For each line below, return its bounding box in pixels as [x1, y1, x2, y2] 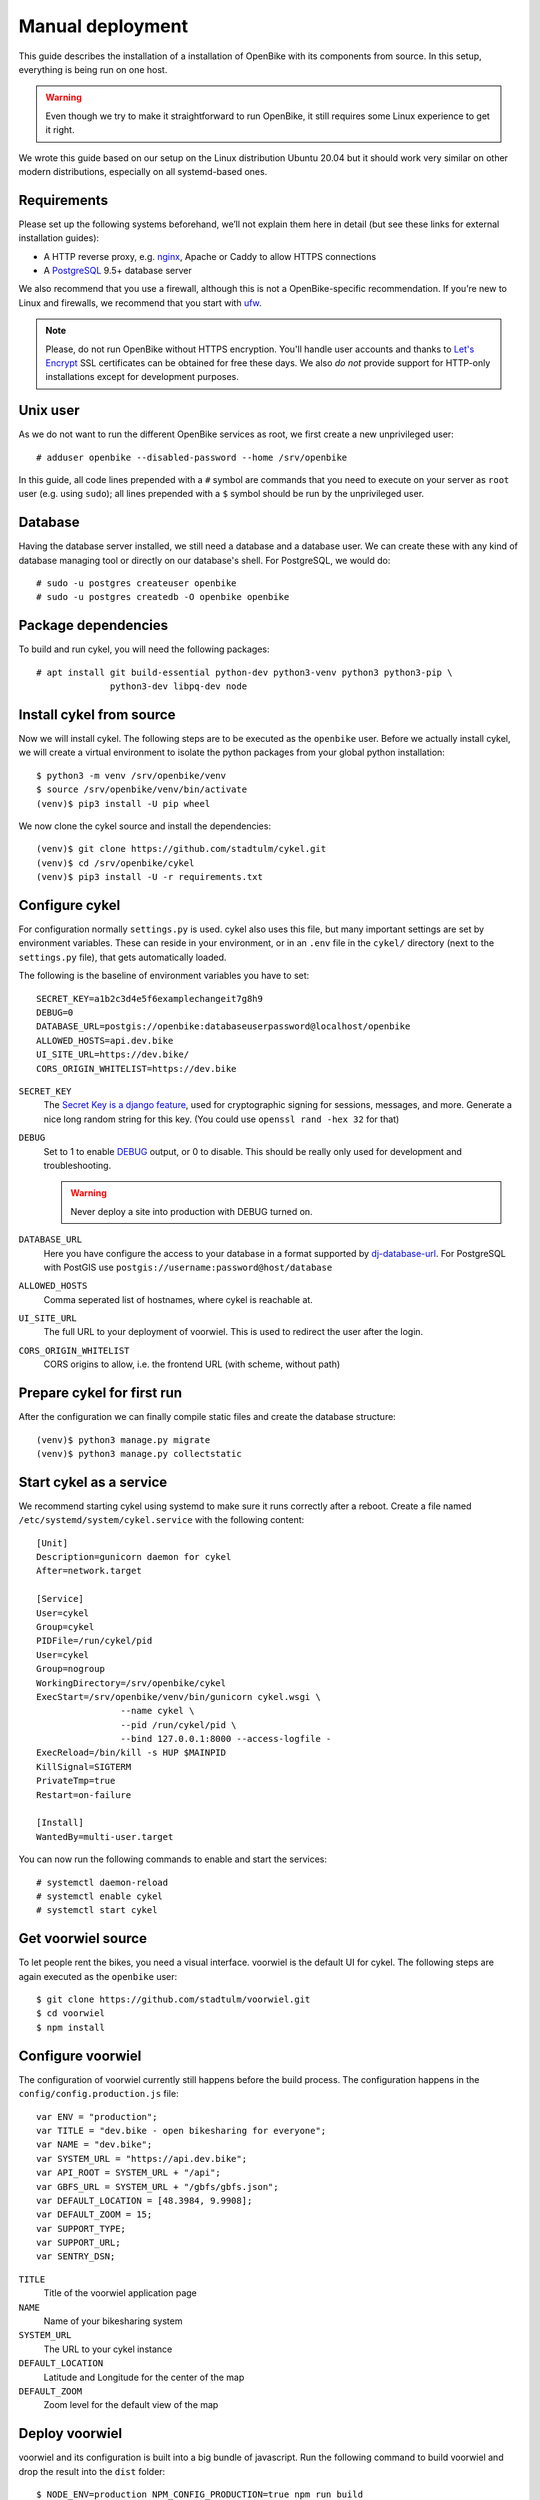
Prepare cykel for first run [18, 1385, 183, 1402]
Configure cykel [18, 897, 121, 914]
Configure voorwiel [18, 2047, 142, 2064]
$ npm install [36, 2021, 105, 2033]
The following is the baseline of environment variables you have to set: [18, 970, 310, 982]
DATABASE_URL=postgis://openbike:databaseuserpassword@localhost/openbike [36, 1021, 411, 1032]
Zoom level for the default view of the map [43, 2399, 219, 2411]
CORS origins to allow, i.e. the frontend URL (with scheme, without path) [43, 1358, 341, 1370]
